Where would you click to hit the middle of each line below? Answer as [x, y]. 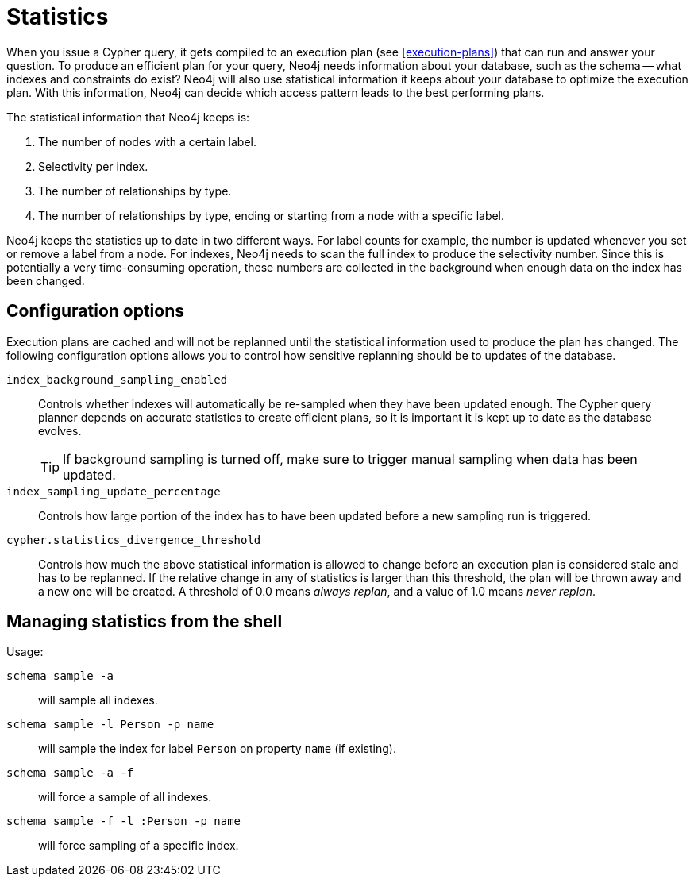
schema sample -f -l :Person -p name [124, 821]
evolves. [60, 430]
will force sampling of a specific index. [139, 846]
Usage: [25, 652]
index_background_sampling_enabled [117, 379]
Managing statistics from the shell [145, 622]
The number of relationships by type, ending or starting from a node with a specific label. [272, 215]
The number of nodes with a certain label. [148, 141]
